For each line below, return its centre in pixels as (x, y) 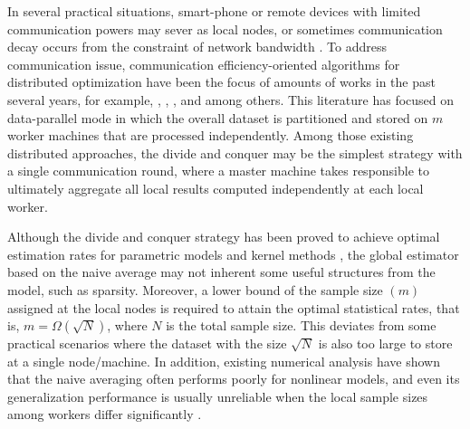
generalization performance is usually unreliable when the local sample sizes (218, 396)
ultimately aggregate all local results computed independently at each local (216, 188)
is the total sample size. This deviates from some (301, 325)
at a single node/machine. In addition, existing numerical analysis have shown (224, 361)
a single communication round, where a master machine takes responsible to (219, 171)
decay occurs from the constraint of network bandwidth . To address (197, 47)
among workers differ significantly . (105, 414)
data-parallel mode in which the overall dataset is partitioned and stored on (218, 117)
